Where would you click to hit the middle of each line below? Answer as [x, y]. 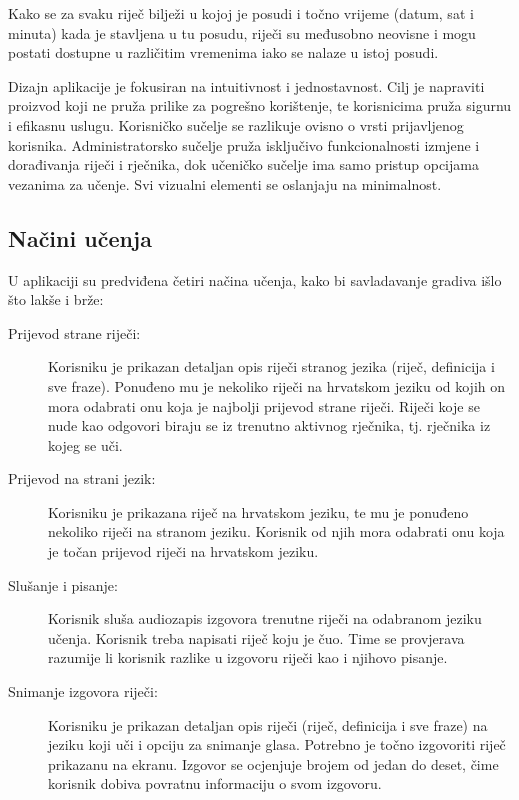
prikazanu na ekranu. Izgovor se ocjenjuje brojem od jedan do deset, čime [273, 763]
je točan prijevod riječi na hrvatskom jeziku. [183, 551]
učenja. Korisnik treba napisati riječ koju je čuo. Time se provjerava [256, 637]
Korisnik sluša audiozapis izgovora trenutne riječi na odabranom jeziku [265, 618]
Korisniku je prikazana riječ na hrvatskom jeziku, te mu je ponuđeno [258, 511]
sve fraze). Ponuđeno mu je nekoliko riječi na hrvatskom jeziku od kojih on [277, 385]
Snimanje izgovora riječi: [83, 691]
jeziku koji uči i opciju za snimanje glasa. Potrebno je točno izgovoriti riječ [277, 744]
